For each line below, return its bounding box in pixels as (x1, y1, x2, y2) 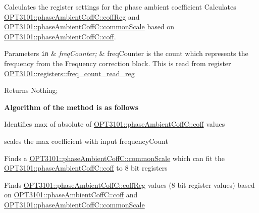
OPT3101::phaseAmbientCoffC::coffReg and (4, 11, 140, 22)
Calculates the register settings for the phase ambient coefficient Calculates (4, 2, 236, 12)
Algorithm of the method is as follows (4, 101, 139, 112)
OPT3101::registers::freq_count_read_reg (4, 68, 135, 78)
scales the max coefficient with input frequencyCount (4, 136, 168, 146)
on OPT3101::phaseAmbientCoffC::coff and (4, 189, 138, 200)
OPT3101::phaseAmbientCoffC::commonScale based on (4, 21, 175, 32)
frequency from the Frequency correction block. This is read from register (4, 58, 231, 69)
